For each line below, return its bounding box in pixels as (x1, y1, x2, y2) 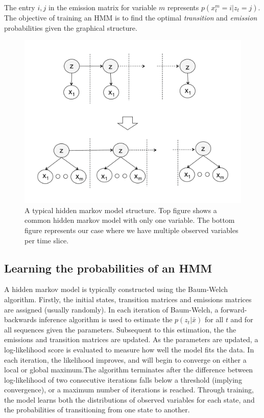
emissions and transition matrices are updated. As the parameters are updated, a (4, 334, 258, 345)
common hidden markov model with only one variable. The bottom (25, 215, 235, 225)
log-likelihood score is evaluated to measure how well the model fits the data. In (4, 344, 254, 354)
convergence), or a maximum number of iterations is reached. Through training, (4, 384, 254, 395)
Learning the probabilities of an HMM (4, 260, 212, 276)
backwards (4, 314, 37, 325)
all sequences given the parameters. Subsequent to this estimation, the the (4, 324, 236, 335)
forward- (221, 304, 247, 315)
